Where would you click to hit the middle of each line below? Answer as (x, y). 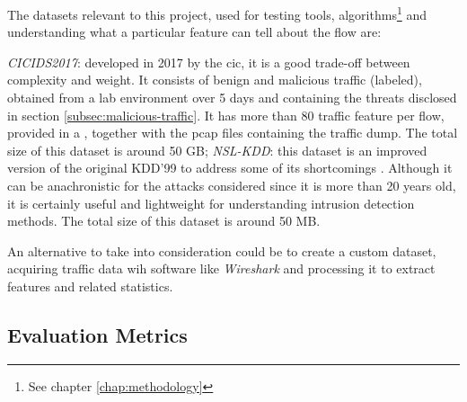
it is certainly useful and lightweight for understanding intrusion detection (211, 203)
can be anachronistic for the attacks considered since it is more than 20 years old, (232, 185)
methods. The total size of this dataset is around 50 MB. (164, 221)
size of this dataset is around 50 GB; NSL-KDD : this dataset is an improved (217, 150)
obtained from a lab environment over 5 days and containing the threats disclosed (232, 98)
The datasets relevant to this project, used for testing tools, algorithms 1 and (217, 13)
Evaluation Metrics (97, 334)
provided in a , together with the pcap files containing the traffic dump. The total (233, 133)
